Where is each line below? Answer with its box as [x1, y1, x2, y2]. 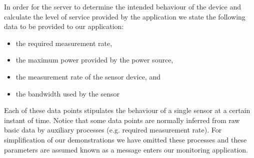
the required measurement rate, [15, 37, 112, 48]
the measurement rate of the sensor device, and [15, 71, 161, 81]
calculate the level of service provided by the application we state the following [4, 11, 245, 21]
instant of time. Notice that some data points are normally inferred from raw [4, 114, 240, 125]
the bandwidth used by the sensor [15, 88, 119, 98]
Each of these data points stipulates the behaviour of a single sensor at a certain [4, 105, 250, 115]
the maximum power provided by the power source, [15, 54, 173, 65]
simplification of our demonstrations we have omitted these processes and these [4, 134, 247, 144]
